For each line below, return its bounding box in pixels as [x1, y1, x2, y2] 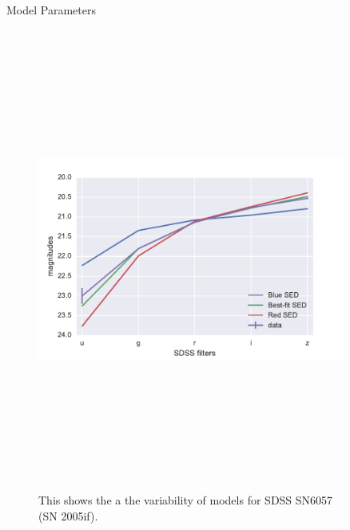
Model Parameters [6, 2, 96, 18]
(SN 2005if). [38, 507, 98, 524]
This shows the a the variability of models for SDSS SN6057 [38, 492, 333, 508]
